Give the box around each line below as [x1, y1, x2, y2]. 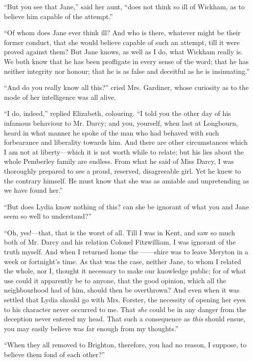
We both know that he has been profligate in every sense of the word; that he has [4, 56, 249, 66]
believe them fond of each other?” [4, 349, 105, 359]
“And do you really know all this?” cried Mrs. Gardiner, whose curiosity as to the [4, 82, 249, 92]
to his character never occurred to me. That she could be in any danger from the [4, 304, 246, 314]
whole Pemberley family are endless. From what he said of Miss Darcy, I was [4, 156, 234, 166]
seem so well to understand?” [4, 211, 92, 221]
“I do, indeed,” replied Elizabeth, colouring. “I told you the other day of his [4, 108, 231, 118]
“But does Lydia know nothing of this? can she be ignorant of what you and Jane [4, 201, 249, 211]
